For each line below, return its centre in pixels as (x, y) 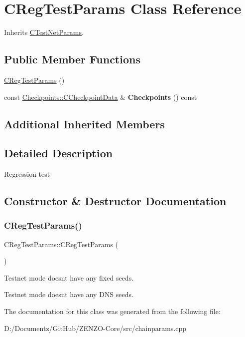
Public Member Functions (72, 59)
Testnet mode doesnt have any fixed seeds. (69, 277)
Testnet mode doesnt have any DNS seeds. (69, 294)
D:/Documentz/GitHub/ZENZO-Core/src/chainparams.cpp (95, 328)
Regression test (27, 174)
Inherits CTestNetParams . (44, 32)
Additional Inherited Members (84, 124)
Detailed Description (59, 153)
